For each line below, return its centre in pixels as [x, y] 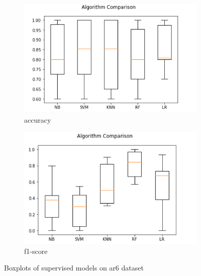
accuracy [38, 120]
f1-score [36, 251]
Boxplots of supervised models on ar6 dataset [74, 268]
